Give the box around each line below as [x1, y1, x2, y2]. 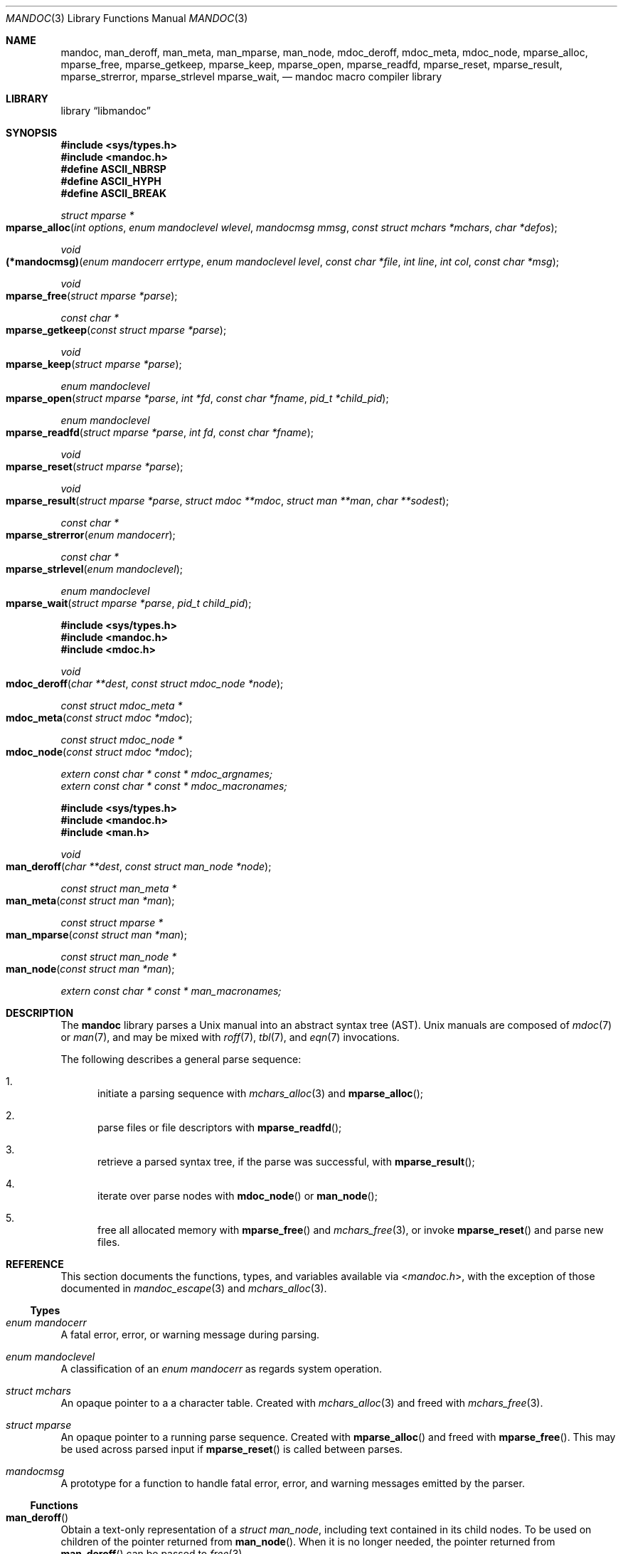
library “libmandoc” [60, 105, 151, 117]
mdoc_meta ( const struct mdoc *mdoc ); [6, 712, 193, 724]
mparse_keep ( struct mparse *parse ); [6, 358, 182, 370]
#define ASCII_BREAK [60, 187, 166, 199]
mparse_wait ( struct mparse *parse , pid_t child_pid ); [6, 597, 252, 609]
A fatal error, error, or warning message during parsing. [60, 1328, 320, 1341]
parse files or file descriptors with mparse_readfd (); [97, 1121, 342, 1133]
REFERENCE [6, 1258, 64, 1270]
